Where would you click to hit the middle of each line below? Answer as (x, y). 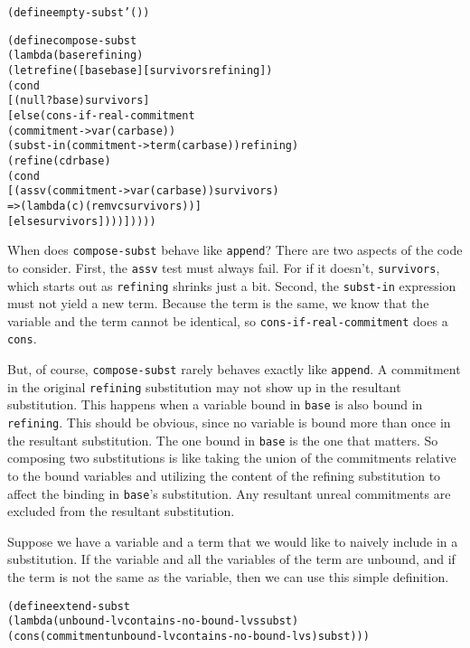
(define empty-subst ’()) (79, 13)
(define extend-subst (69, 606)
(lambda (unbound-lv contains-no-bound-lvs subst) (153, 621)
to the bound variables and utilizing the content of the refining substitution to (224, 475)
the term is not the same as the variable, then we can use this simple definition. (228, 576)
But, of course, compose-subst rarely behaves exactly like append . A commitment (234, 369)
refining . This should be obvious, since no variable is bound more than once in (229, 423)
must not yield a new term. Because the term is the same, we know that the (218, 303)
